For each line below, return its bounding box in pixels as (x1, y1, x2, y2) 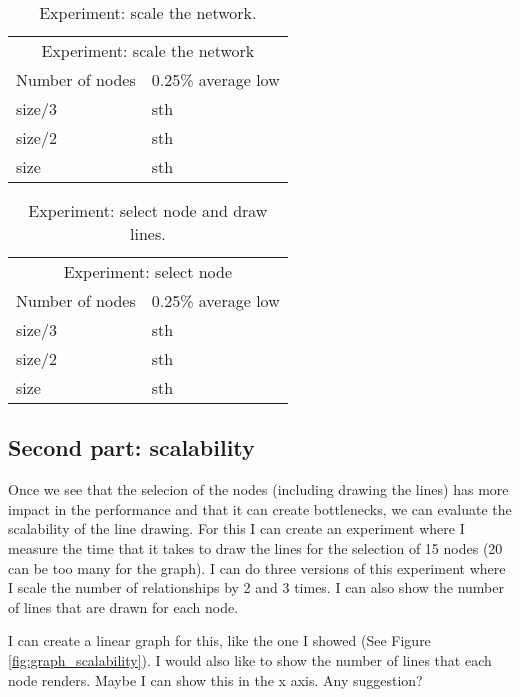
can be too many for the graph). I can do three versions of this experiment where (8, 557, 506, 578)
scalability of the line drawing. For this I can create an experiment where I (8, 518, 465, 539)
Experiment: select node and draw (28, 199, 268, 222)
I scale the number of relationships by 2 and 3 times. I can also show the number (8, 577, 504, 598)
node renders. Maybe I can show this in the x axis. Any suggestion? (8, 669, 423, 690)
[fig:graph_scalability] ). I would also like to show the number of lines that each (8, 649, 492, 670)
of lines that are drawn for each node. (8, 596, 239, 617)
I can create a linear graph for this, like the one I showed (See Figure (8, 630, 431, 651)
